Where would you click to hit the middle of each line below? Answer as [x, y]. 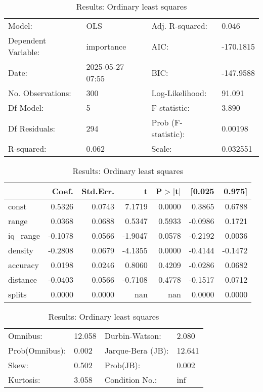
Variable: [24, 52]
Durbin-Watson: [133, 336]
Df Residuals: [32, 128]
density [21, 250]
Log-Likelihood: [179, 93]
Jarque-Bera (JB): [137, 350]
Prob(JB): [122, 365]
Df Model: [26, 107]
